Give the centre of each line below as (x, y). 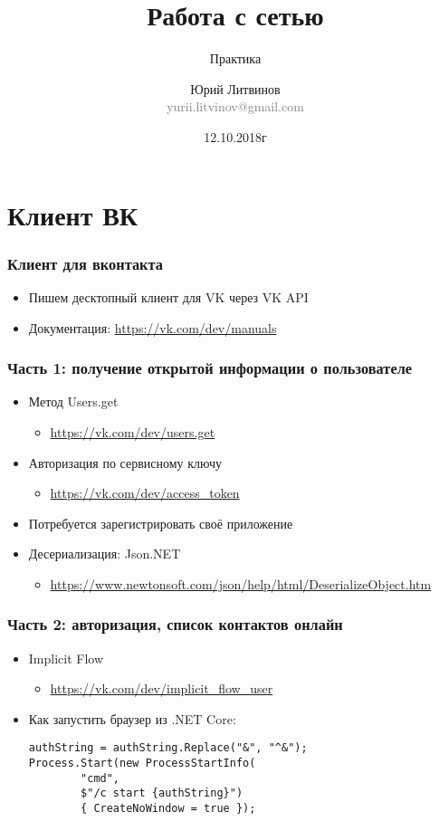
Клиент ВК (73, 214)
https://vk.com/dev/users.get (133, 431)
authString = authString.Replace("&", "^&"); (168, 748)
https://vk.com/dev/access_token (145, 493)
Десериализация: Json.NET (105, 554)
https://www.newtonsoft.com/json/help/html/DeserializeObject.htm (241, 583)
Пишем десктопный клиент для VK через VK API (168, 296)
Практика (235, 58)
